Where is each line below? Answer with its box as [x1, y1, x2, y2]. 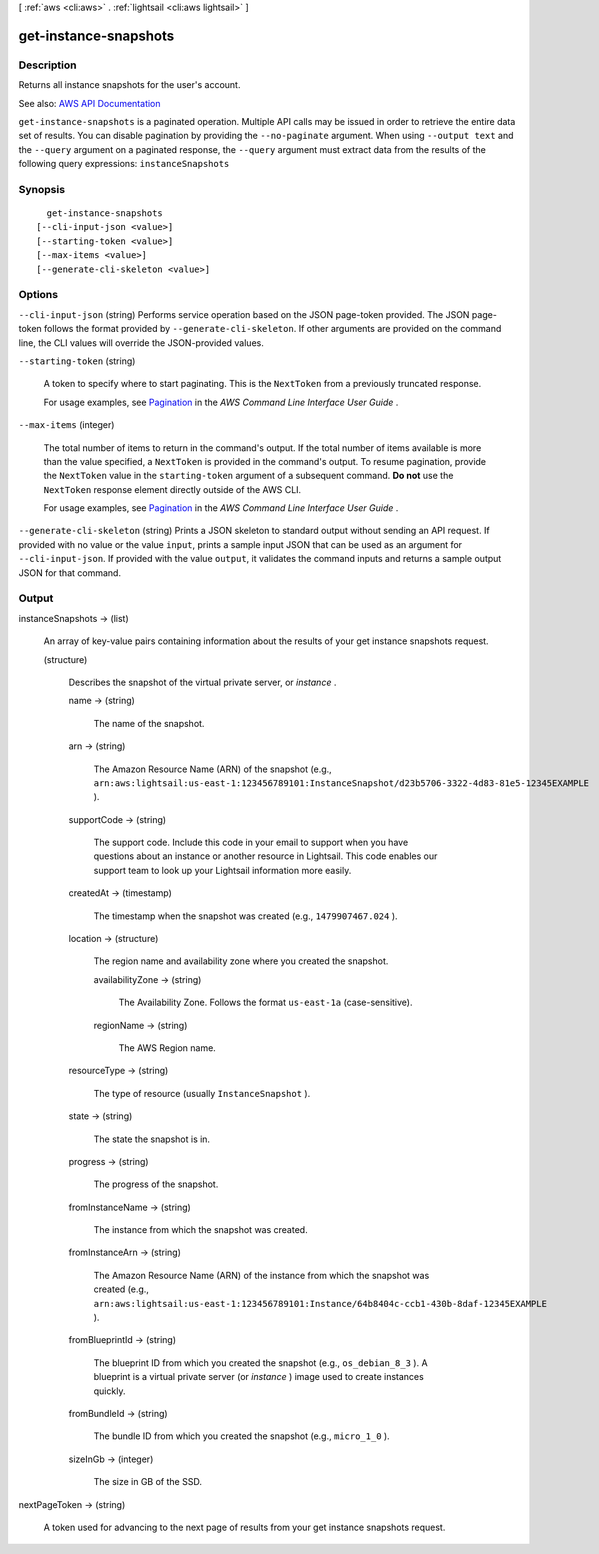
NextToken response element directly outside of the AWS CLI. [43, 483, 302, 495]
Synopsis [18, 182, 65, 196]
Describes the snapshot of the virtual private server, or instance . [68, 676, 337, 688]
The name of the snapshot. [93, 717, 205, 729]
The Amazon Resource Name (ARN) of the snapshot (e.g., [93, 763, 332, 775]
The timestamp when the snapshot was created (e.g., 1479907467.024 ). [93, 910, 399, 922]
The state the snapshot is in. [93, 1133, 210, 1145]
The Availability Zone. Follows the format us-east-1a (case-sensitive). [118, 996, 413, 1009]
